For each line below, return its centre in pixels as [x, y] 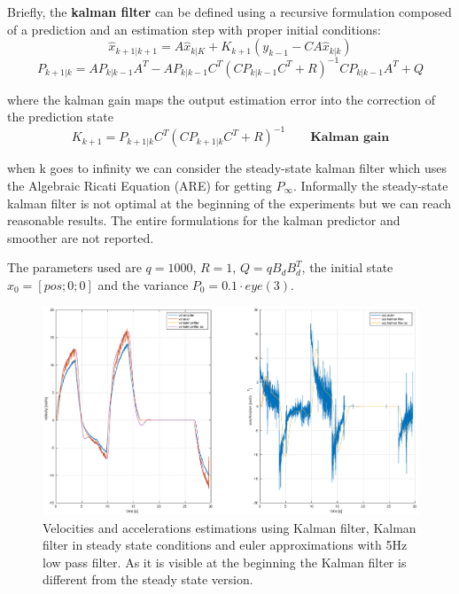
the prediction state [60, 117]
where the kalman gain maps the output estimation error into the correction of [221, 99]
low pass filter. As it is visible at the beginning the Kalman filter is [225, 562]
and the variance [143, 284]
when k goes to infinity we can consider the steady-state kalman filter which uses [227, 168]
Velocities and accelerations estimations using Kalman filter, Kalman [229, 527]
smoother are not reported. [81, 237]
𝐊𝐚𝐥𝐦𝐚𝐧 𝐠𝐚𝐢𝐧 [350, 138]
